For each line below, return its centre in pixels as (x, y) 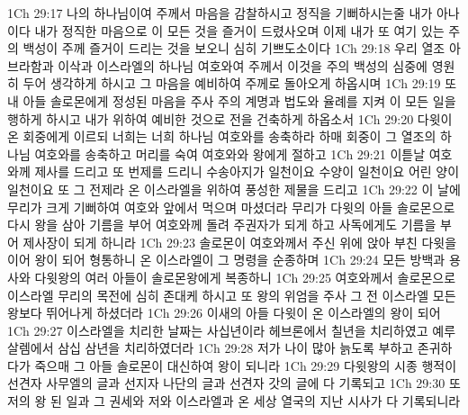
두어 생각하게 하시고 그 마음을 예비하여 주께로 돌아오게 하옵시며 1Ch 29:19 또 (240, 83)
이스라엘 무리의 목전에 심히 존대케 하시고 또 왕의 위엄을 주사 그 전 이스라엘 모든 (232, 295)
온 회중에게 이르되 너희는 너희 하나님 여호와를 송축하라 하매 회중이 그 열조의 (222, 136)
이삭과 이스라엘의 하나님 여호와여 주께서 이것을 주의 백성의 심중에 (243, 65)
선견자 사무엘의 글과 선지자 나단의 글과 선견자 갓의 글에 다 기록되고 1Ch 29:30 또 (234, 383)
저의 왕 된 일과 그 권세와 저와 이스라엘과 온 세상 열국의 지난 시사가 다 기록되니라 (234, 401)
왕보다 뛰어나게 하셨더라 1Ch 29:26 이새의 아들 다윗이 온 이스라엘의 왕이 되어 (224, 313)
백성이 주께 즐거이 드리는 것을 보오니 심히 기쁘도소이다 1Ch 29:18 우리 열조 (234, 48)
